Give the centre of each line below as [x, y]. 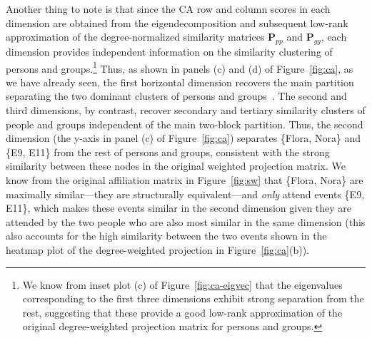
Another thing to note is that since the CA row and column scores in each [168, 9]
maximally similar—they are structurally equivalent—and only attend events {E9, [185, 194]
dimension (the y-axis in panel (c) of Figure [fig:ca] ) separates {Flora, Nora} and [184, 138]
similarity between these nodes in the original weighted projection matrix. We [176, 166]
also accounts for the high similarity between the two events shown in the [166, 236]
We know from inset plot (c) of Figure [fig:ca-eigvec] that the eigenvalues [182, 284]
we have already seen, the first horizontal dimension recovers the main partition [180, 82]
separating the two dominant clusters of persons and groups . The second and [176, 96]
